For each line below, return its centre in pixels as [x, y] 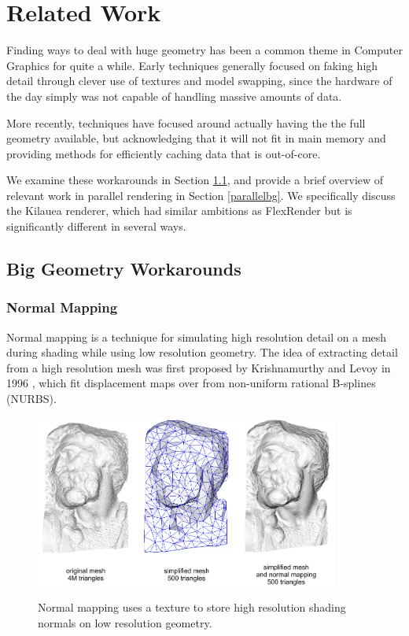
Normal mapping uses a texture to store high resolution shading [192, 607]
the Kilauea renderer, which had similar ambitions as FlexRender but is [179, 211]
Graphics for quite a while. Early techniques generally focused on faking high [192, 65]
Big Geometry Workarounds [124, 269]
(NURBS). [31, 399]
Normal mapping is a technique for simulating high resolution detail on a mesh [197, 336]
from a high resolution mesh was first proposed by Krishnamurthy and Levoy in [199, 367]
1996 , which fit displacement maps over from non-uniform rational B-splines [191, 383]
